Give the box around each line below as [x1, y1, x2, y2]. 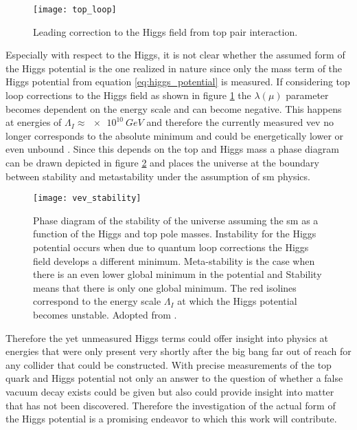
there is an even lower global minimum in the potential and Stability [33, 267, 322, 281]
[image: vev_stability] [33, 193, 141, 204]
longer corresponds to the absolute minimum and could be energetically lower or [5, 128, 344, 142]
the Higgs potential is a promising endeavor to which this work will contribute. [5, 411, 337, 426]
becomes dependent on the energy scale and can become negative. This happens [5, 101, 342, 116]
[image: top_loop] [33, 5, 117, 14]
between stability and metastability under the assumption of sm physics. [5, 169, 310, 183]
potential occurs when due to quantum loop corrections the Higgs [33, 240, 309, 255]
